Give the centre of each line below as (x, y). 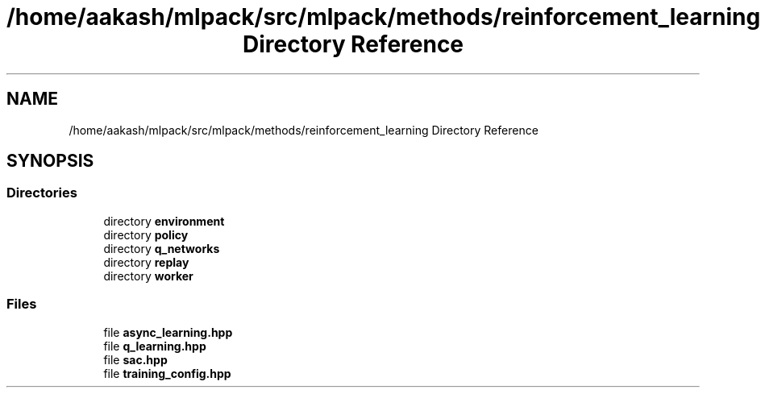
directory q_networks (162, 248)
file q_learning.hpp (155, 346)
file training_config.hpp (167, 373)
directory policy (146, 234)
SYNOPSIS (50, 161)
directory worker (148, 276)
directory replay (146, 262)
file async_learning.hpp (168, 332)
